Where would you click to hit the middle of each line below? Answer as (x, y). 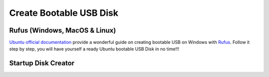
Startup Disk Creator (42, 63)
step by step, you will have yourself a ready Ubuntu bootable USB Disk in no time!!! (94, 49)
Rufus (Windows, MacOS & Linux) (63, 30)
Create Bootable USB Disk (64, 13)
